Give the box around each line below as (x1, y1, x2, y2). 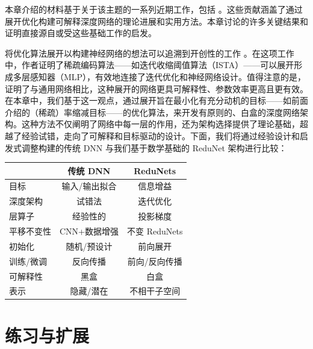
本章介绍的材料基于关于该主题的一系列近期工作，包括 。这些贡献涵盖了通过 (5, 3, 303, 15)
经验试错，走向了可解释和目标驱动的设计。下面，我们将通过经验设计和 (21, 129, 300, 142)
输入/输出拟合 (61, 180, 117, 192)
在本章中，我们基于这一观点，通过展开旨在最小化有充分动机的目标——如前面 (5, 94, 308, 107)
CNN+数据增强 (60, 225, 119, 237)
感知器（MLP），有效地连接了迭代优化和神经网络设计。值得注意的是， (29, 70, 306, 83)
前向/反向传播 (127, 254, 182, 267)
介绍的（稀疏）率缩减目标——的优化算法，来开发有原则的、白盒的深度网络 (5, 105, 300, 118)
